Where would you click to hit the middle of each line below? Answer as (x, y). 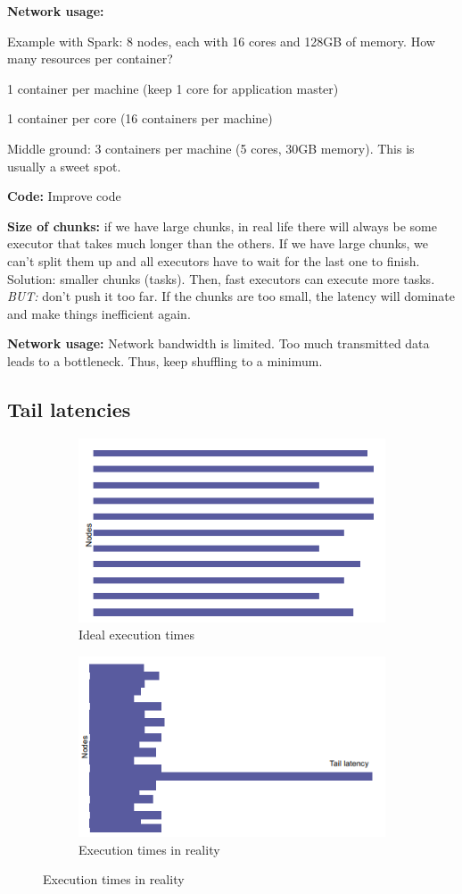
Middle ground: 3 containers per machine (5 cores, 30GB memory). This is (211, 148)
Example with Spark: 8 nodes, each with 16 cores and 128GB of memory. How (221, 41)
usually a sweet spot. (64, 166)
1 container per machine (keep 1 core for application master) (173, 88)
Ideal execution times (136, 635)
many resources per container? (90, 58)
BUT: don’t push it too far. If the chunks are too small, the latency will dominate (231, 296)
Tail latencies (69, 409)
